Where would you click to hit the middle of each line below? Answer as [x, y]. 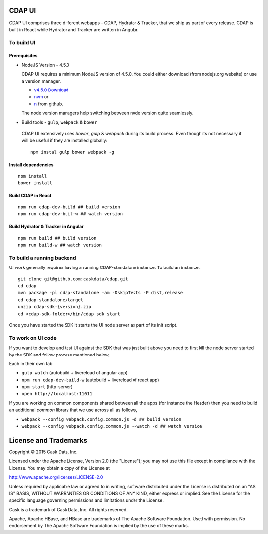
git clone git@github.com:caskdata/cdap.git [73, 279]
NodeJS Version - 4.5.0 [45, 65]
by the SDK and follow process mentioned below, [60, 355]
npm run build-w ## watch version [60, 245]
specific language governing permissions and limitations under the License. [86, 500]
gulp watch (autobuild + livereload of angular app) [74, 373]
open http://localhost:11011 [57, 394]
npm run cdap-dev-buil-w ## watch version [70, 214]
